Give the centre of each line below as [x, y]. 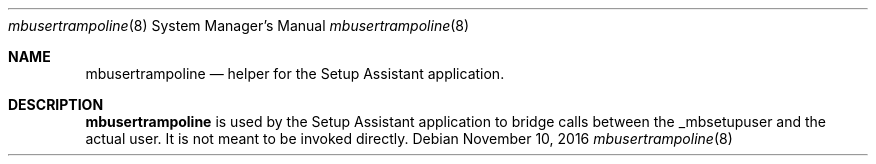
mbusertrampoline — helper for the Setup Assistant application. [295, 73]
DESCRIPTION [56, 104]
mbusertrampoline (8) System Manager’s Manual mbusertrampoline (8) [239, 25]
